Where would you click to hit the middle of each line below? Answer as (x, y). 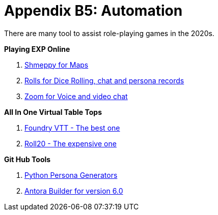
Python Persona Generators (71, 175)
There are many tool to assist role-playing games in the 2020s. (109, 33)
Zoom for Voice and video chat (76, 96)
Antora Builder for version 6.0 (74, 191)
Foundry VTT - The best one (72, 128)
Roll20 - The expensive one (71, 143)
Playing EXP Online (37, 49)
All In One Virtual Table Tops (53, 112)
